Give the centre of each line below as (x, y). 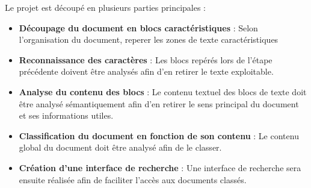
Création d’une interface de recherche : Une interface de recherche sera (160, 167)
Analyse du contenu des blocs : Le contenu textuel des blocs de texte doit (163, 91)
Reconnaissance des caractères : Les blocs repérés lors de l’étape (146, 59)
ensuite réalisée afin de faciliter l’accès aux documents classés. (133, 179)
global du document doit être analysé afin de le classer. (120, 147)
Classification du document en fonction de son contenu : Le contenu (159, 135)
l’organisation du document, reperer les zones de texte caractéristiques (149, 39)
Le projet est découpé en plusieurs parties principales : (106, 7)
